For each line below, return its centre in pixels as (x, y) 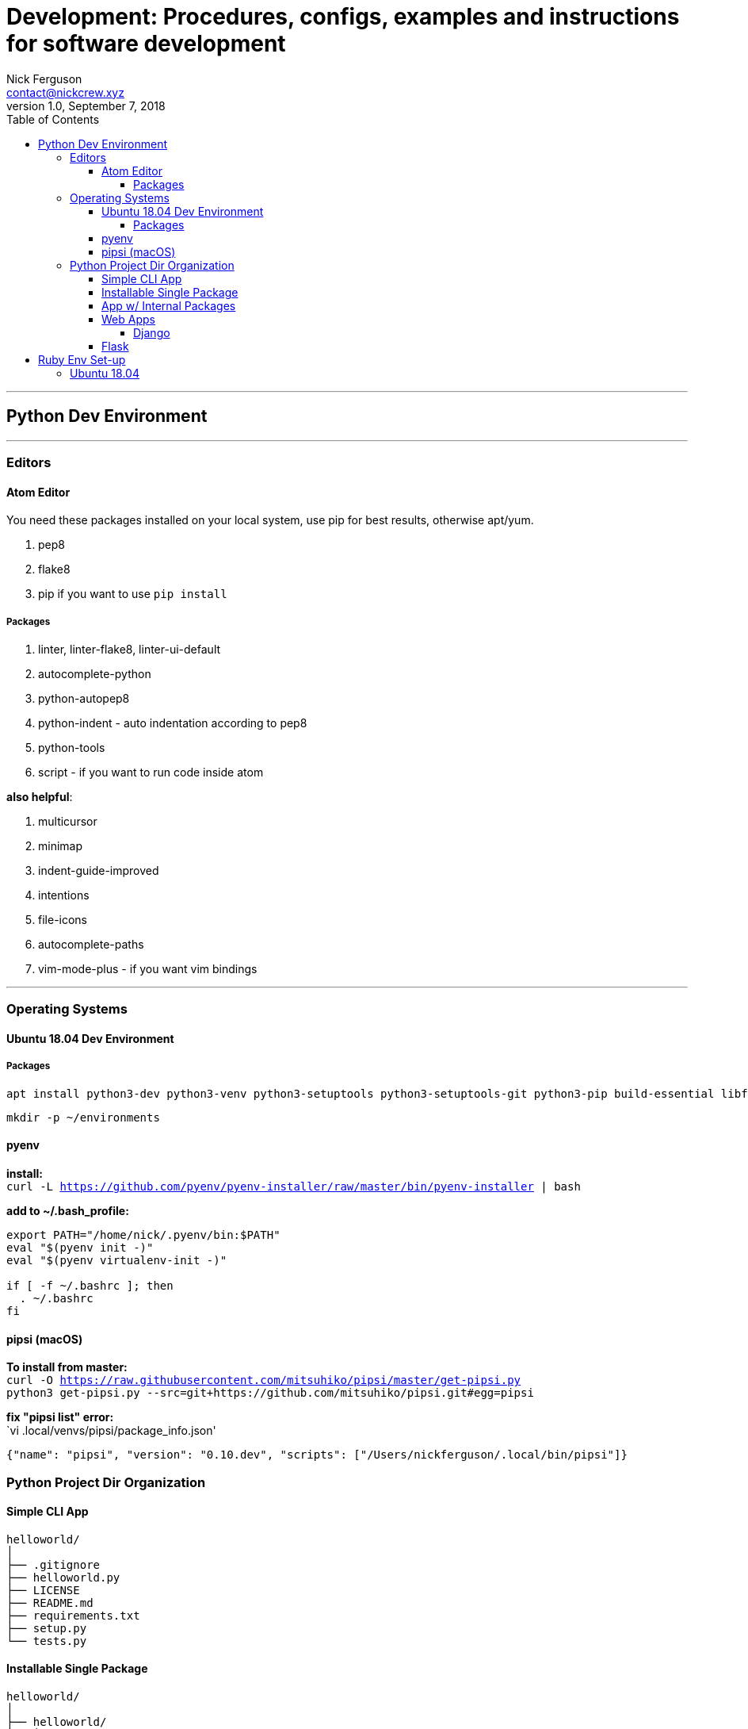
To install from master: (67, 1367)
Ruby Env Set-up (82, 359)
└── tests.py (47, 1641)
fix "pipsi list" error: (60, 1417)
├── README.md (50, 1602)
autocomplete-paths (91, 944)
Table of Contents (53, 119)
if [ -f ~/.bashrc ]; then (90, 1285)
